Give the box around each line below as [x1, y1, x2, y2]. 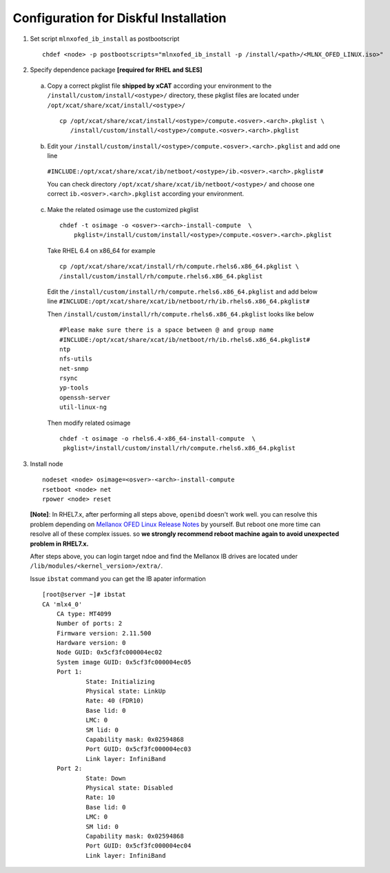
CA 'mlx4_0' [42, 600, 83, 608]
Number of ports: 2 [56, 620, 123, 628]
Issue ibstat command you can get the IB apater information [30, 574, 206, 583]
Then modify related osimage [47, 419, 131, 427]
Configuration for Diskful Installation [12, 10, 227, 26]
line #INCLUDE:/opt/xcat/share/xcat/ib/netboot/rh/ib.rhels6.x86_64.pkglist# [47, 297, 310, 305]
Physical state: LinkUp [85, 687, 166, 695]
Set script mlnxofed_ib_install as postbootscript [30, 35, 180, 43]
